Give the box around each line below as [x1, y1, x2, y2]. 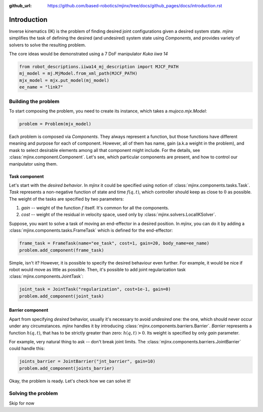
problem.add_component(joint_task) [19, 293, 104, 299]
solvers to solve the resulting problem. [9, 42, 86, 48]
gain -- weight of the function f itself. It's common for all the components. [21, 205, 169, 211]
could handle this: [9, 346, 45, 352]
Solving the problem [9, 390, 58, 397]
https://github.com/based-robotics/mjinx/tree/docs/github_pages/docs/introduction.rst [47, 3, 223, 8]
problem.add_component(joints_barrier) [19, 365, 114, 371]
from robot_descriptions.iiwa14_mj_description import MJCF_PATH [19, 64, 179, 70]
